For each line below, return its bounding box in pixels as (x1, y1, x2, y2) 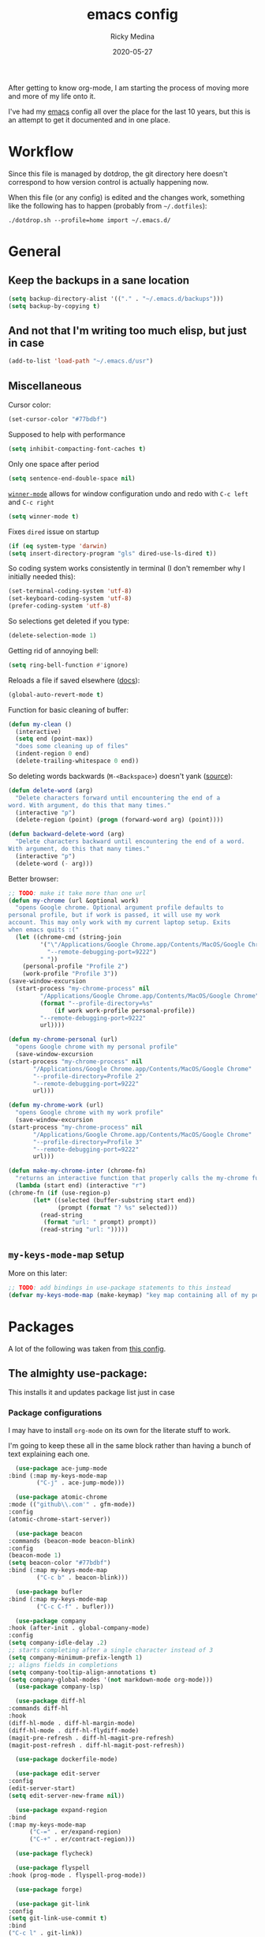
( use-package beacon (15, 1529, 83, 1537)
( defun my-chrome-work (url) (8, 1101, 104, 1109)
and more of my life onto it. (8, 91, 96, 100)
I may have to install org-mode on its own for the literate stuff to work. (8, 1425, 231, 1435)
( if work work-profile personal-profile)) (54, 1006, 196, 1014)
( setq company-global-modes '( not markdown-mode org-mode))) (8, 1676, 214, 1683)
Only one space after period (8, 459, 99, 468)
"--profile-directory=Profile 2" (32, 1072, 144, 1080)
